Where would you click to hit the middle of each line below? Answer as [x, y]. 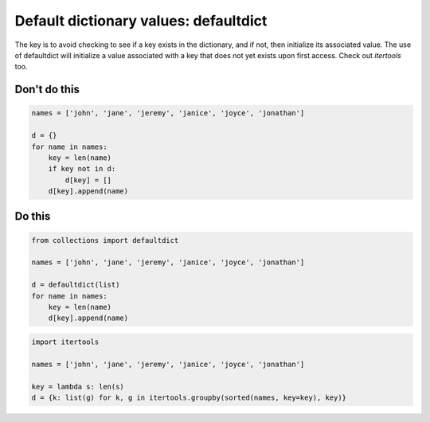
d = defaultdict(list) [76, 285]
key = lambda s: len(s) [78, 387]
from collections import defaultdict [105, 240]
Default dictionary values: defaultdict [141, 21]
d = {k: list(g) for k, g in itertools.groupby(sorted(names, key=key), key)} [189, 397]
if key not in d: [82, 169]
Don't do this [47, 90]
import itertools [65, 342]
